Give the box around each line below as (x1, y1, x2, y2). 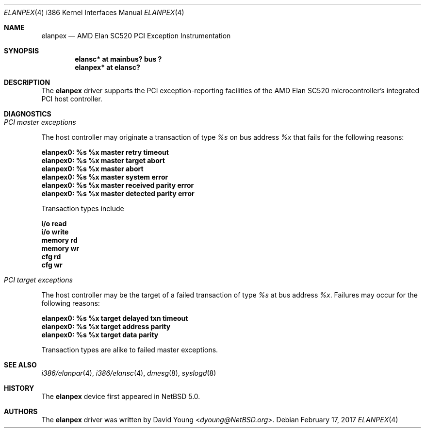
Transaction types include (41, 204, 124, 213)
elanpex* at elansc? (75, 63, 140, 71)
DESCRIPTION (4, 78, 50, 86)
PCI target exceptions (4, 276, 73, 284)
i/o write (41, 228, 69, 236)
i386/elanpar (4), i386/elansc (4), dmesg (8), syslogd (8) (41, 369, 216, 377)
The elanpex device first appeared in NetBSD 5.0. (41, 392, 200, 400)
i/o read (41, 219, 67, 228)
